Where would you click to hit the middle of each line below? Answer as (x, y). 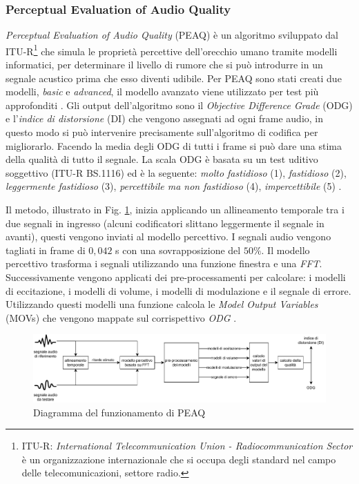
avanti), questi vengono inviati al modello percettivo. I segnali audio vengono (168, 236)
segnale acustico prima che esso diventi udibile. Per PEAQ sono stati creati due (174, 78)
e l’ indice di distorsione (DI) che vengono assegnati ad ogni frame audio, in (165, 118)
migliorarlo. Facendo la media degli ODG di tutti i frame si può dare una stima (174, 145)
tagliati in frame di (46, 250)
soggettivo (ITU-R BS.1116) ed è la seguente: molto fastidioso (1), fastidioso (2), (176, 172)
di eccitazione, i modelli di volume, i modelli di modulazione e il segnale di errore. (178, 290)
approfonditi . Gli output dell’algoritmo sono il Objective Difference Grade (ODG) (179, 105)
